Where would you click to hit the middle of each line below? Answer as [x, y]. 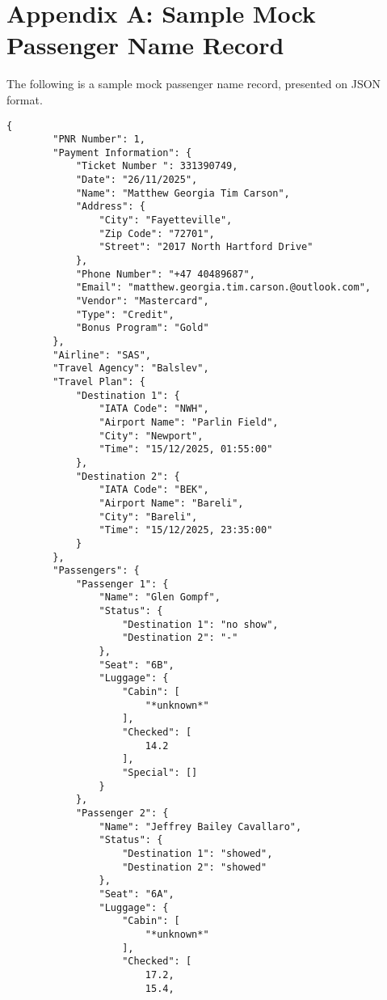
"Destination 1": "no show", [200, 624]
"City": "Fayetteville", [166, 220]
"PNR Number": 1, [99, 140]
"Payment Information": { [122, 153]
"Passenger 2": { [122, 813]
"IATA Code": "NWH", [154, 409]
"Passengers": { [96, 571]
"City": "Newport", [151, 436]
